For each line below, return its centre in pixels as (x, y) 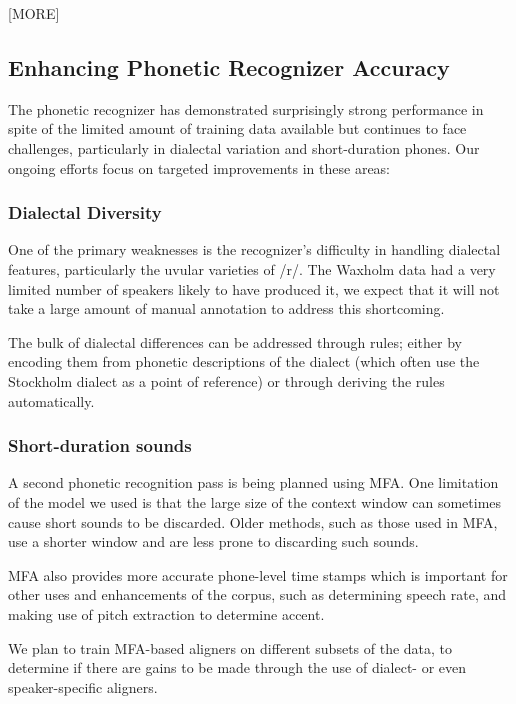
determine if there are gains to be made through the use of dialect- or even (237, 667)
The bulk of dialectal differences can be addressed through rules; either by (235, 341)
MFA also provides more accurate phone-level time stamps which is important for (258, 574)
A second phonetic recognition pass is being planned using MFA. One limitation (253, 482)
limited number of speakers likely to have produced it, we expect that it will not (254, 288)
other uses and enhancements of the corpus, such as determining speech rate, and (257, 594)
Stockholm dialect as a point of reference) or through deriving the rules (226, 380)
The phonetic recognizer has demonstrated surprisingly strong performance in (246, 108)
